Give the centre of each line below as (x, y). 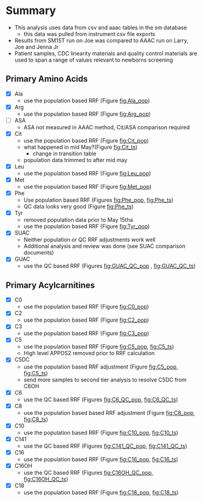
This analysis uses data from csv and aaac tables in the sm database (101, 27)
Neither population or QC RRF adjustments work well (89, 240)
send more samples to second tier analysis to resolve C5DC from (105, 380)
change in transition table (64, 154)
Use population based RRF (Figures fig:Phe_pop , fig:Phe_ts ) (98, 200)
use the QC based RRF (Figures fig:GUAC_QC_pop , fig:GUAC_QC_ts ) (109, 266)
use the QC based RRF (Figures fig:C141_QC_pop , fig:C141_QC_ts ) (105, 446)
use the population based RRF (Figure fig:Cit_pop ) (86, 140)
